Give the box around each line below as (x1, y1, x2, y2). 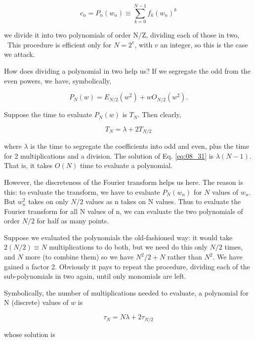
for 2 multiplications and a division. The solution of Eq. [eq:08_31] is (4, 150, 214, 161)
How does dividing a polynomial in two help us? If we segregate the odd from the (4, 65, 251, 76)
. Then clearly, (137, 109, 181, 120)
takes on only (28, 196, 69, 207)
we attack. (4, 49, 35, 59)
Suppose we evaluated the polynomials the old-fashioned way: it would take (4, 232, 233, 242)
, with (134, 39, 153, 49)
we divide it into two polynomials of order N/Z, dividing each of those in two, (4, 30, 240, 40)
